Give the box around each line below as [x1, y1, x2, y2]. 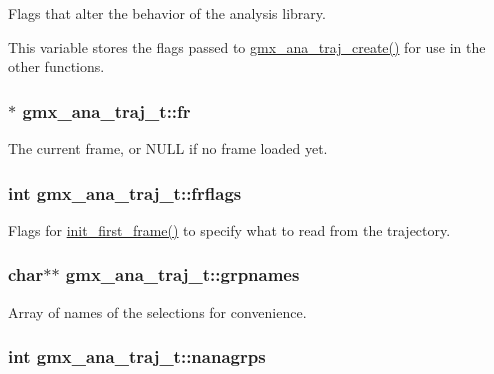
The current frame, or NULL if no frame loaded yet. [8, 138, 328, 158]
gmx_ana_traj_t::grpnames [65, 262, 300, 287]
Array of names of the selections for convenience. [8, 301, 307, 322]
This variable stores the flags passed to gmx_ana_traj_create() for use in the [8, 36, 486, 57]
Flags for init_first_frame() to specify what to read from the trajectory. [8, 219, 451, 240]
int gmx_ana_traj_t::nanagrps [8, 344, 266, 369]
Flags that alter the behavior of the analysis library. [8, 3, 326, 23]
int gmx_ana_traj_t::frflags [8, 180, 242, 205]
